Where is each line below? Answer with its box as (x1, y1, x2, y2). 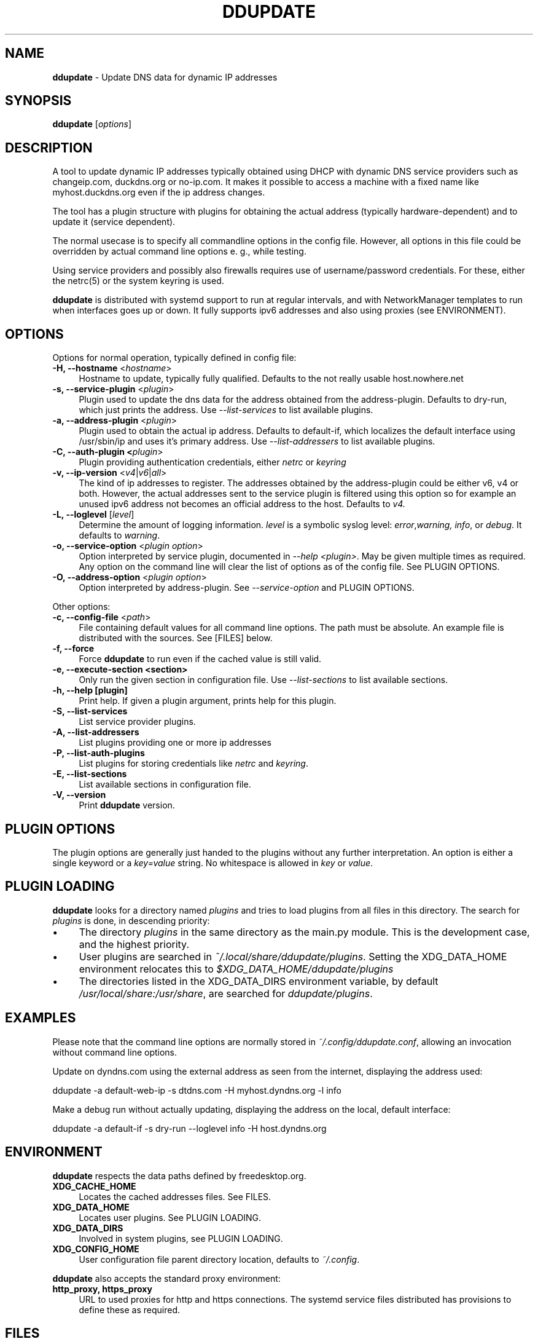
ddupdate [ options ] (52, 119, 132, 130)
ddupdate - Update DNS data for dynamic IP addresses (52, 71, 278, 82)
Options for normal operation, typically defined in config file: (52, 352, 297, 363)
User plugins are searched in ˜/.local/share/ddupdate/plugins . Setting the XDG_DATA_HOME (79, 950, 507, 963)
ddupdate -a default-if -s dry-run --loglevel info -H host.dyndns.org (52, 1123, 327, 1134)
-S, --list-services (52, 706, 128, 717)
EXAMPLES (5, 1010, 76, 1026)
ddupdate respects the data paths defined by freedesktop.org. (52, 1170, 306, 1181)
